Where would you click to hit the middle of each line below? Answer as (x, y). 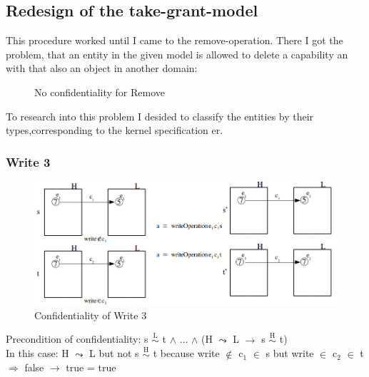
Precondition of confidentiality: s (77, 339)
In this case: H (37, 353)
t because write (186, 353)
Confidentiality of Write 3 (91, 315)
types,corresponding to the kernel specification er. (115, 130)
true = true (91, 367)
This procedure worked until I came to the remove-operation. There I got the (175, 40)
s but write (290, 353)
